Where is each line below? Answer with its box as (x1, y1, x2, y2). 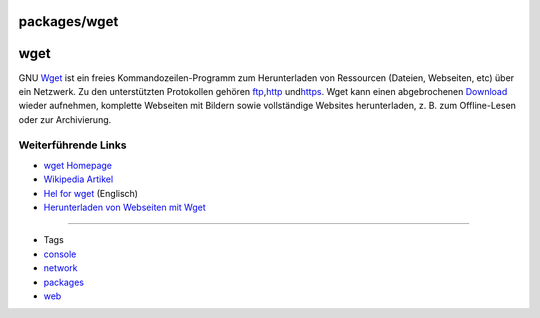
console (43, 248, 77, 260)
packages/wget (18, 13, 119, 30)
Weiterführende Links (18, 138, 127, 152)
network (43, 262, 78, 274)
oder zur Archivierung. (18, 113, 112, 125)
